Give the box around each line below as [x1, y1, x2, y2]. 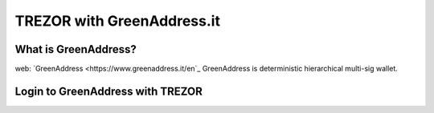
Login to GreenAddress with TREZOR [14, 84, 203, 98]
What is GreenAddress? [14, 42, 137, 56]
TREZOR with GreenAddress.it [14, 12, 221, 30]
